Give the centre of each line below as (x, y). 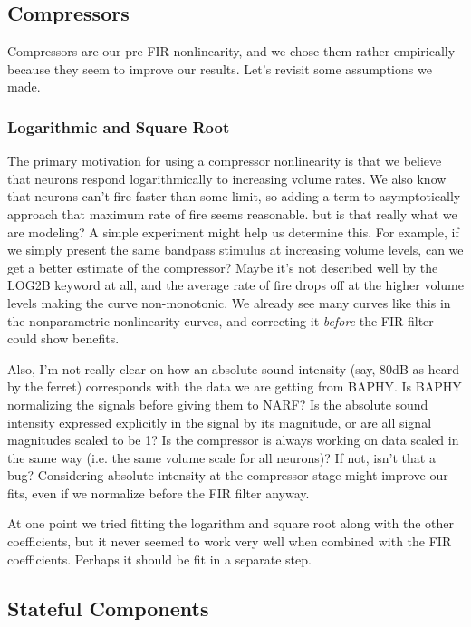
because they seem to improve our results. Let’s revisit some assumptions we (220, 68)
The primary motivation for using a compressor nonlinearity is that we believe (225, 161)
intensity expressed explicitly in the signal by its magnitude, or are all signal (220, 422)
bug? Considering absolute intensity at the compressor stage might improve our (228, 475)
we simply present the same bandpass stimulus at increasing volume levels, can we (235, 250)
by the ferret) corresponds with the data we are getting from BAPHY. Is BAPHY (235, 386)
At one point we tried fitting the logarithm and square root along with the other (231, 523)
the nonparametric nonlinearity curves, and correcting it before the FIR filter (221, 320)
